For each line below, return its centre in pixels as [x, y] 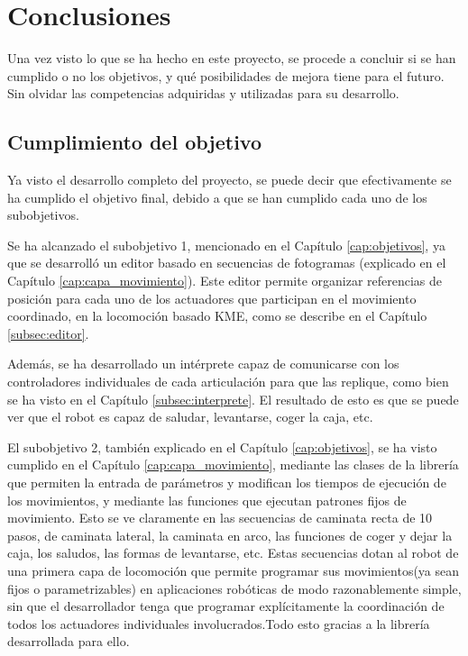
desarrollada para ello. [69, 641]
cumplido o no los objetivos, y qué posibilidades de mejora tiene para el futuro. [226, 75]
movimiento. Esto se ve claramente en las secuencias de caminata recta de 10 [220, 518]
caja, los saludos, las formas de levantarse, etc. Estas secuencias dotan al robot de [233, 553]
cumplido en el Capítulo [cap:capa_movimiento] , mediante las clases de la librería [233, 465]
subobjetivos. [43, 215]
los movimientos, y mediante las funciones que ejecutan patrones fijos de [207, 500]
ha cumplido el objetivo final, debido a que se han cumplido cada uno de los [217, 197]
